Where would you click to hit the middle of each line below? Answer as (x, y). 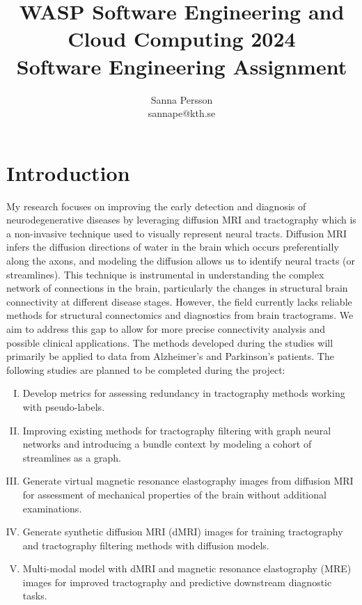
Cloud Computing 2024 (182, 39)
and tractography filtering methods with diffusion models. (146, 545)
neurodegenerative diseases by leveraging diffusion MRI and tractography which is (181, 220)
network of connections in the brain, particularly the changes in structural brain (177, 288)
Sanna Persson (182, 99)
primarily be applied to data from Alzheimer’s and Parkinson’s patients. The (170, 356)
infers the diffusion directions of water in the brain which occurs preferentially (173, 247)
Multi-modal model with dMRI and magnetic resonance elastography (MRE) (187, 568)
